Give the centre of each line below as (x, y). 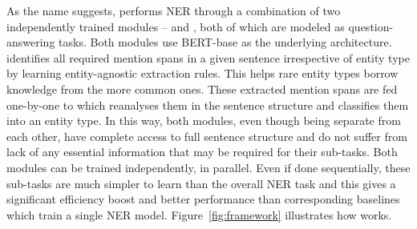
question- (371, 26)
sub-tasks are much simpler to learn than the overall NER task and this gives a (201, 183)
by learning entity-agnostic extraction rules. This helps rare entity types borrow (202, 73)
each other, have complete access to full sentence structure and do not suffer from (207, 136)
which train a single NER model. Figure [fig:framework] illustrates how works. (199, 214)
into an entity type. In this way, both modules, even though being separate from (204, 121)
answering (31, 42)
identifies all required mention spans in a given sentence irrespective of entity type (208, 57)
